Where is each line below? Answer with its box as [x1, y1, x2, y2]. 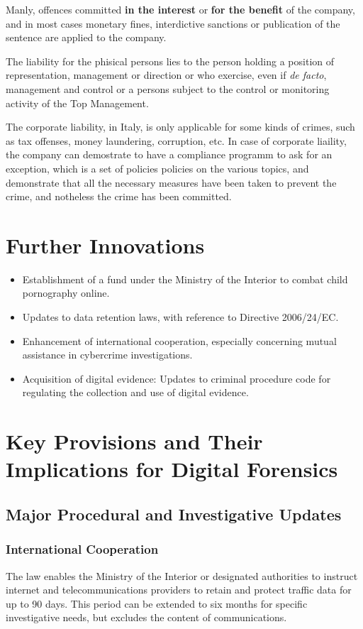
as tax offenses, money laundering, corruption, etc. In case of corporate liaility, [6, 133, 347, 148]
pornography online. [22, 285, 110, 300]
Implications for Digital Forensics [6, 454, 338, 483]
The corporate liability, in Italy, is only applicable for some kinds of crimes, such [6, 119, 355, 134]
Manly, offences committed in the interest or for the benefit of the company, [6, 2, 355, 16]
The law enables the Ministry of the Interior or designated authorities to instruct [6, 568, 358, 583]
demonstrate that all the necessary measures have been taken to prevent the [6, 175, 337, 190]
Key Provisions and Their [6, 427, 263, 456]
